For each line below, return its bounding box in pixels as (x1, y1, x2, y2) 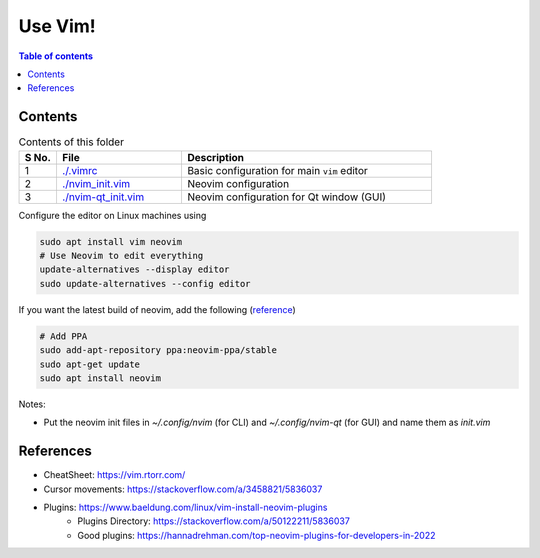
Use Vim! (18, 15, 96, 37)
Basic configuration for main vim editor (186, 163, 369, 177)
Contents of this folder (18, 135, 125, 149)
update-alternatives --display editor (39, 264, 230, 275)
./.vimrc (61, 163, 98, 177)
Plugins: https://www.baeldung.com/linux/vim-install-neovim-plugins (43, 501, 328, 513)
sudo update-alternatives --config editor (39, 278, 251, 289)
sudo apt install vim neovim (39, 236, 183, 247)
